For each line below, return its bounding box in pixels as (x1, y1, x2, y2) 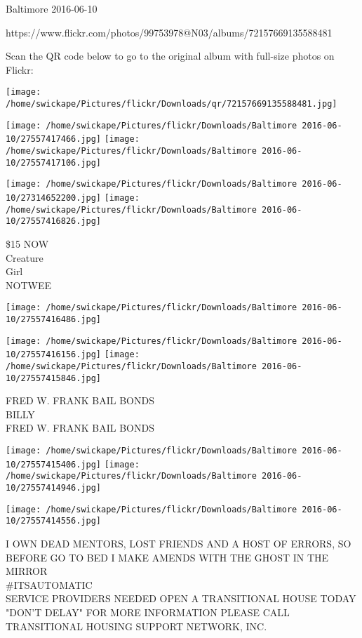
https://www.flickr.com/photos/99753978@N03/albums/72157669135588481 (6, 25, 333, 39)
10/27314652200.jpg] (6, 192, 102, 203)
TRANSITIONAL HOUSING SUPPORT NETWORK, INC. (6, 618, 267, 633)
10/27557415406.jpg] (6, 459, 102, 470)
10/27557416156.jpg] (6, 350, 102, 360)
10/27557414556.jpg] (6, 516, 102, 526)
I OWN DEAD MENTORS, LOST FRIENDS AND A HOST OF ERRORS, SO (6, 536, 351, 550)
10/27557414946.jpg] (6, 483, 102, 493)
